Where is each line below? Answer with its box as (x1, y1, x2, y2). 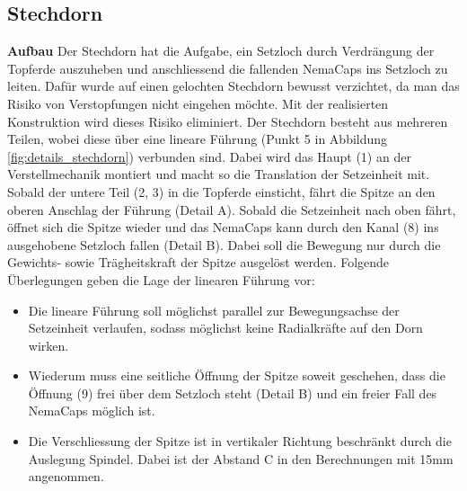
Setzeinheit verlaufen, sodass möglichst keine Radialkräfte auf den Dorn (28, 318, 423, 337)
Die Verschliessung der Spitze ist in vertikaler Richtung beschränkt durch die (28, 432, 452, 451)
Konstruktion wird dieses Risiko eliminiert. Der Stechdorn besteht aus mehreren (7, 112, 448, 130)
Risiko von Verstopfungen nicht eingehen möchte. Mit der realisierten (7, 94, 389, 112)
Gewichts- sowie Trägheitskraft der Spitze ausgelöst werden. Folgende (7, 253, 390, 272)
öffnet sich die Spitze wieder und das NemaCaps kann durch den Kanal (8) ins (7, 218, 439, 237)
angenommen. (28, 467, 104, 486)
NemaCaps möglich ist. (28, 401, 155, 420)
